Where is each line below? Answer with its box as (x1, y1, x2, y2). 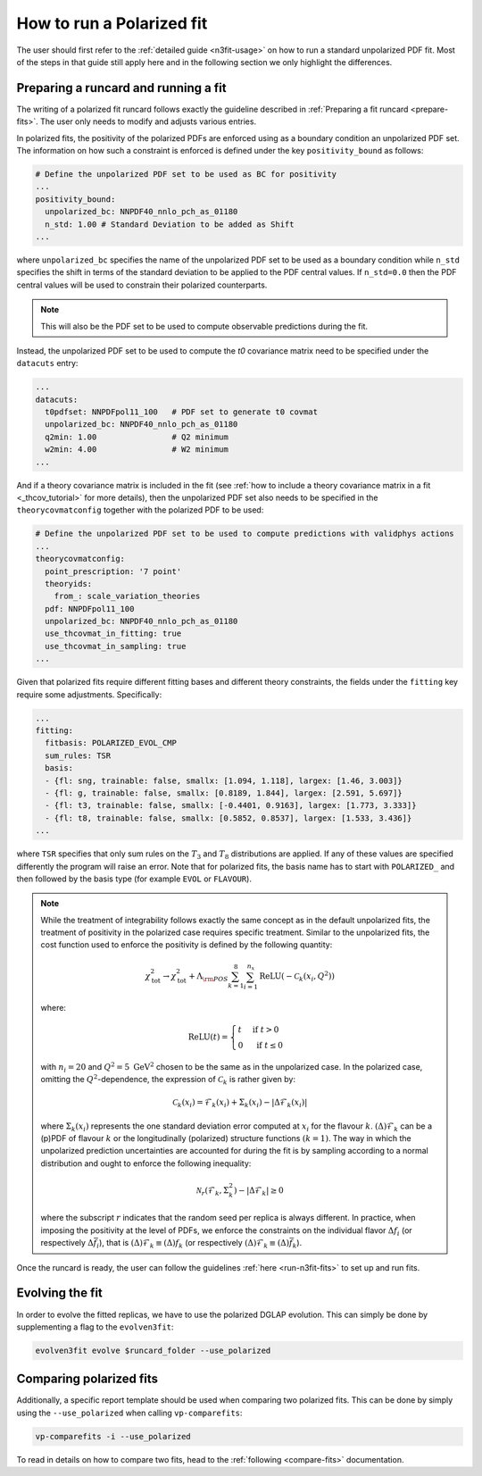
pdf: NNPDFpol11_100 (45, 604, 135, 613)
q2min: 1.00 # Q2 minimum (45, 431, 229, 442)
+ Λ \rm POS (188, 971, 229, 983)
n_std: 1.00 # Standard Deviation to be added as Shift (45, 219, 295, 229)
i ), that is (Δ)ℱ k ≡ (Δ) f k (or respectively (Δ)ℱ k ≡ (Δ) (96, 1238, 290, 1250)
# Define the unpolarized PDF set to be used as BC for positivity (35, 170, 337, 179)
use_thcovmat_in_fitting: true (45, 629, 182, 638)
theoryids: (45, 579, 93, 588)
